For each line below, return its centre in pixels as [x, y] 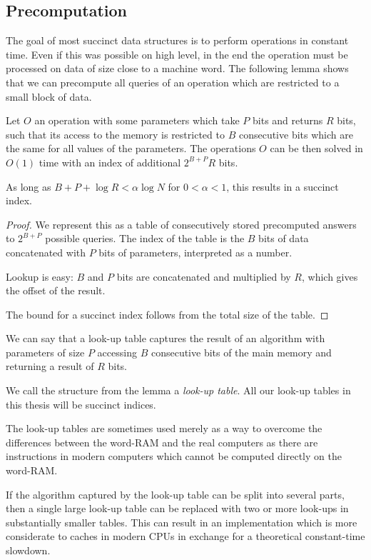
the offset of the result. [56, 290]
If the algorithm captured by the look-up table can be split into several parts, [175, 494]
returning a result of [50, 366]
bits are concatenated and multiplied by [204, 276]
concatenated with [46, 252]
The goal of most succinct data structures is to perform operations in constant [177, 40]
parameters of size [45, 352]
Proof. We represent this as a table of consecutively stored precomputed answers [181, 224]
